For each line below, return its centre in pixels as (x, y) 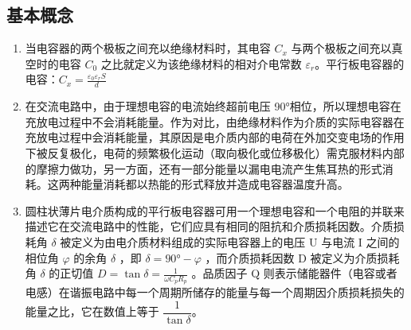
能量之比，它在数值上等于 (92, 311)
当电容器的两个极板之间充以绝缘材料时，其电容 (148, 48)
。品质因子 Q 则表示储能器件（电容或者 (294, 273)
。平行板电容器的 (360, 63)
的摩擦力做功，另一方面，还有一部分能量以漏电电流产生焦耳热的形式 (204, 168)
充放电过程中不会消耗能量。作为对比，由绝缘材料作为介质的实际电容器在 (215, 121)
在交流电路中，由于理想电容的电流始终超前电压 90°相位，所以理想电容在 (213, 106)
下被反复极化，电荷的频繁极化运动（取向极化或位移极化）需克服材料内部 (215, 153)
